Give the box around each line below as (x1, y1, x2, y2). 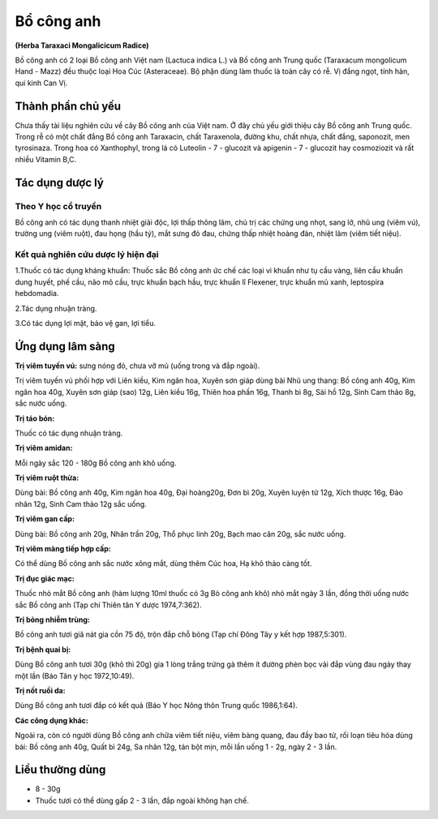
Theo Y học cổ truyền (15, 200, 102, 212)
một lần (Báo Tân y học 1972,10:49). (15, 671, 135, 680)
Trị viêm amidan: (15, 443, 73, 453)
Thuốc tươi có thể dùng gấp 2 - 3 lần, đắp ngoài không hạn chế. (35, 795, 249, 805)
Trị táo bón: (15, 414, 55, 423)
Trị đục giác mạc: (15, 573, 75, 583)
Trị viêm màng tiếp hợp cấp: (15, 544, 111, 554)
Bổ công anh (15, 12, 101, 30)
